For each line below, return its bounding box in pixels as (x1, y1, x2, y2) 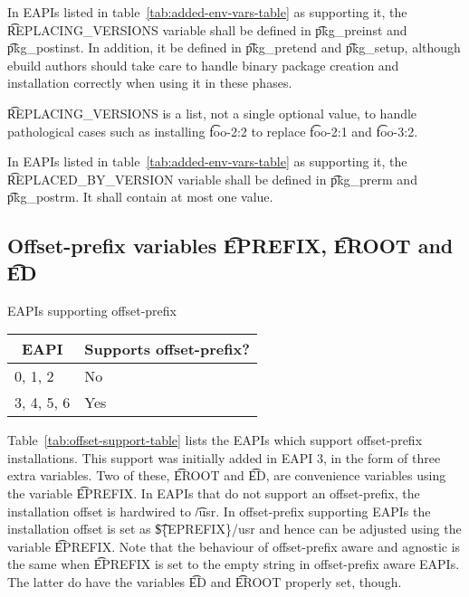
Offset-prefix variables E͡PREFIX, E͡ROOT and (7, 232, 454, 260)
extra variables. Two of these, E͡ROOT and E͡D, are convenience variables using (7, 466, 446, 485)
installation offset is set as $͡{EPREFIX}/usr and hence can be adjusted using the (7, 519, 462, 538)
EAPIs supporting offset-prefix (7, 300, 177, 319)
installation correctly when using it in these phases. (7, 73, 292, 92)
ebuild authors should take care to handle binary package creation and (7, 55, 399, 74)
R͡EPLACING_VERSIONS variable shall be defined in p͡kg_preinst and (7, 20, 407, 39)
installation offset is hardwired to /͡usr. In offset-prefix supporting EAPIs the (7, 501, 431, 520)
